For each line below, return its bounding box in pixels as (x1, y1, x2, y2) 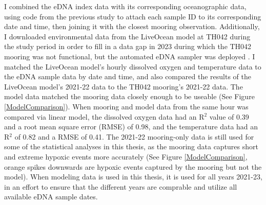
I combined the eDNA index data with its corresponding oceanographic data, (4, 1, 247, 11)
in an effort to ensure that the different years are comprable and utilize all (4, 181, 237, 192)
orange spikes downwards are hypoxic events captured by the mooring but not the (4, 161, 262, 172)
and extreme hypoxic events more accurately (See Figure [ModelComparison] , (4, 151, 248, 162)
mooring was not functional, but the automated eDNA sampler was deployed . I (4, 51, 255, 61)
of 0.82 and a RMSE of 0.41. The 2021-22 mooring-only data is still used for (14, 131, 254, 142)
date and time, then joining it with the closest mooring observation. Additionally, (4, 21, 260, 32)
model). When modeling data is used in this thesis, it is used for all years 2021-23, (4, 171, 262, 182)
